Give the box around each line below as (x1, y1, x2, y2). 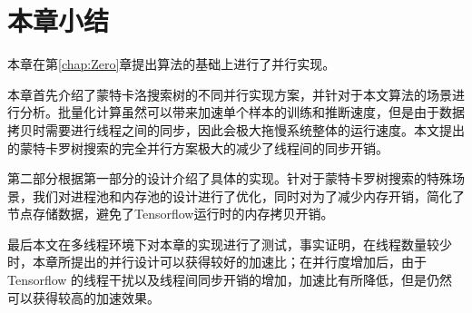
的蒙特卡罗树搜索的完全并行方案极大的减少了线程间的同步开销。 (7, 138, 388, 157)
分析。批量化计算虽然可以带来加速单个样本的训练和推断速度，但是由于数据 (19, 103, 465, 122)
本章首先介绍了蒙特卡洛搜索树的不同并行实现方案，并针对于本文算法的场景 (7, 84, 452, 103)
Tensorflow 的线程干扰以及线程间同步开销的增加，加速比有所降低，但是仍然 (7, 270, 453, 289)
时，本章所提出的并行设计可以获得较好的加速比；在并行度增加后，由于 (7, 252, 427, 271)
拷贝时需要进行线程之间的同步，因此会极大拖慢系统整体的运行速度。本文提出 (7, 120, 465, 139)
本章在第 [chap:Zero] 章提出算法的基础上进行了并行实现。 (7, 54, 336, 73)
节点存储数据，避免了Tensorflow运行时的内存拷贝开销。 (7, 204, 334, 223)
